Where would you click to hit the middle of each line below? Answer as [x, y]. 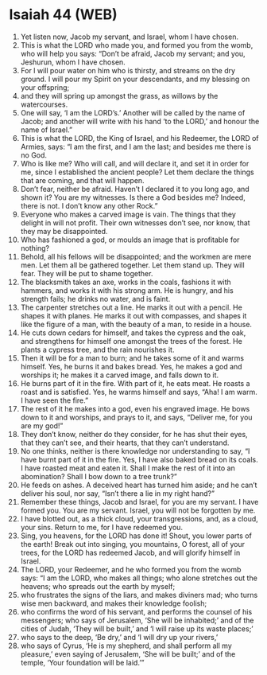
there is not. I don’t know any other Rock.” [89, 205]
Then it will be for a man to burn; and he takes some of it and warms [132, 358]
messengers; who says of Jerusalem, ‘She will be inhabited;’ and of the [137, 620]
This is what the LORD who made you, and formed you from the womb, [137, 45]
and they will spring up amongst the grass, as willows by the [119, 96]
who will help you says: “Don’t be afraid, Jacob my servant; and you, [133, 53]
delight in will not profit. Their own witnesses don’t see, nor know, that [135, 222]
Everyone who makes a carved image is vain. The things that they [128, 214]
